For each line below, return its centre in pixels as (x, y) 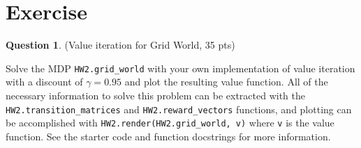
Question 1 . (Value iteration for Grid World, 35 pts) (120, 45)
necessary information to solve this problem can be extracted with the (156, 95)
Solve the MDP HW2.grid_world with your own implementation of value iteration (180, 68)
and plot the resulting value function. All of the (226, 82)
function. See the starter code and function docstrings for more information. (168, 136)
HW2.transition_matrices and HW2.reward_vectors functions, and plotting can (179, 109)
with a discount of (44, 82)
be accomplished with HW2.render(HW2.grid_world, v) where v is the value (170, 123)
